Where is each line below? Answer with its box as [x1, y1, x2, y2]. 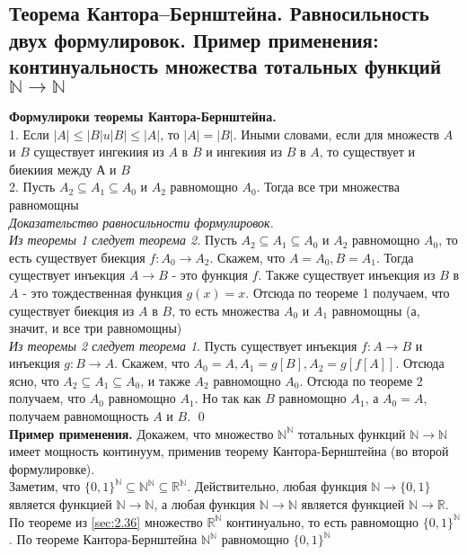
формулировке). [9, 459, 95, 478]
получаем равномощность [9, 407, 149, 425]
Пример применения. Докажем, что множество [9, 424, 274, 443]
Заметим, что [9, 477, 81, 496]
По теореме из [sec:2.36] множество [9, 512, 203, 531]
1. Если [9, 124, 49, 143]
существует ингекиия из [33, 142, 164, 161]
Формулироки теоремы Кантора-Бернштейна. [9, 106, 277, 125]
